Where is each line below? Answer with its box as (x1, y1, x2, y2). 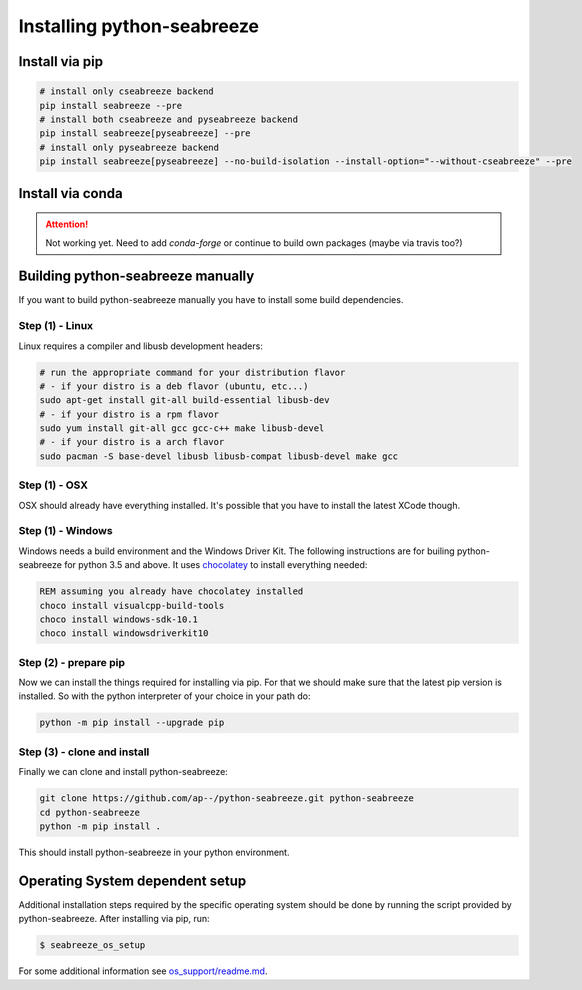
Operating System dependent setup (18, 872, 247, 889)
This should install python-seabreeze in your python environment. (18, 846, 290, 858)
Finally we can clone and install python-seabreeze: (18, 766, 229, 778)
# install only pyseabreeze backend (39, 141, 220, 153)
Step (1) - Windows (18, 524, 114, 538)
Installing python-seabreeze (18, 15, 260, 37)
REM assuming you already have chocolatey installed (39, 586, 304, 597)
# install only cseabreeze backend (39, 86, 214, 97)
